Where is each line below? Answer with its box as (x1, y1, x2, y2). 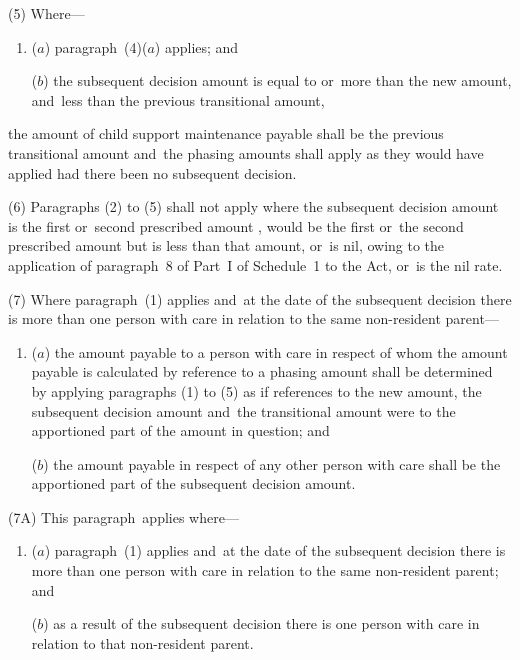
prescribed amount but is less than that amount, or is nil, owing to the (8, 235, 445, 256)
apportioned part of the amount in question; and (31, 420, 330, 441)
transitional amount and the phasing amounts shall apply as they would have (8, 142, 484, 163)
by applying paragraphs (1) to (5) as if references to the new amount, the (31, 380, 482, 401)
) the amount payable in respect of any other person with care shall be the (43, 453, 501, 474)
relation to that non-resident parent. (31, 632, 254, 653)
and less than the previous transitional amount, (31, 89, 325, 110)
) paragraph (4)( (44, 36, 148, 57)
